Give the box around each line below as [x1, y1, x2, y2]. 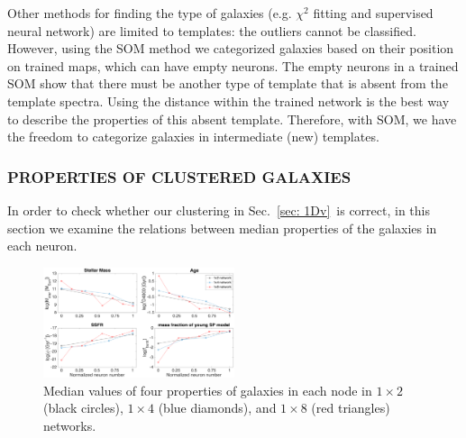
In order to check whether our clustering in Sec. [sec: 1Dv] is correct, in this [7, 200, 430, 219]
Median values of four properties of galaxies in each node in [43, 380, 372, 399]
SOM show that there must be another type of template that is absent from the [7, 74, 448, 93]
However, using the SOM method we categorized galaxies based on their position [7, 39, 454, 58]
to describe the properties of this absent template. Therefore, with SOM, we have [7, 109, 457, 128]
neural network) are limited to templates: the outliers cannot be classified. [7, 21, 416, 40]
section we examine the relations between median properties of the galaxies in [7, 218, 437, 237]
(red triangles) [311, 398, 390, 417]
